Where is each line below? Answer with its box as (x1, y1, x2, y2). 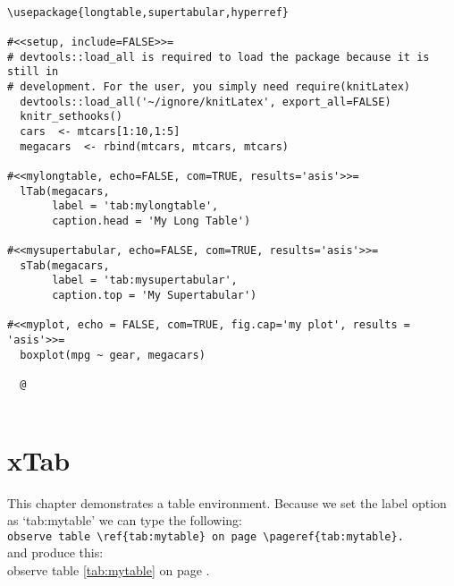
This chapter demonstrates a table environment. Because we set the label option (7, 493, 447, 512)
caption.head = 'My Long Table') (52, 214, 251, 227)
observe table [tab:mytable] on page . (7, 560, 210, 579)
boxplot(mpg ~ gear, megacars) (20, 348, 206, 361)
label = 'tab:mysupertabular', (52, 274, 238, 287)
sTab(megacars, (20, 259, 110, 272)
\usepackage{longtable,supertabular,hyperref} (7, 5, 289, 19)
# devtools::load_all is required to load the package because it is (7, 50, 430, 64)
